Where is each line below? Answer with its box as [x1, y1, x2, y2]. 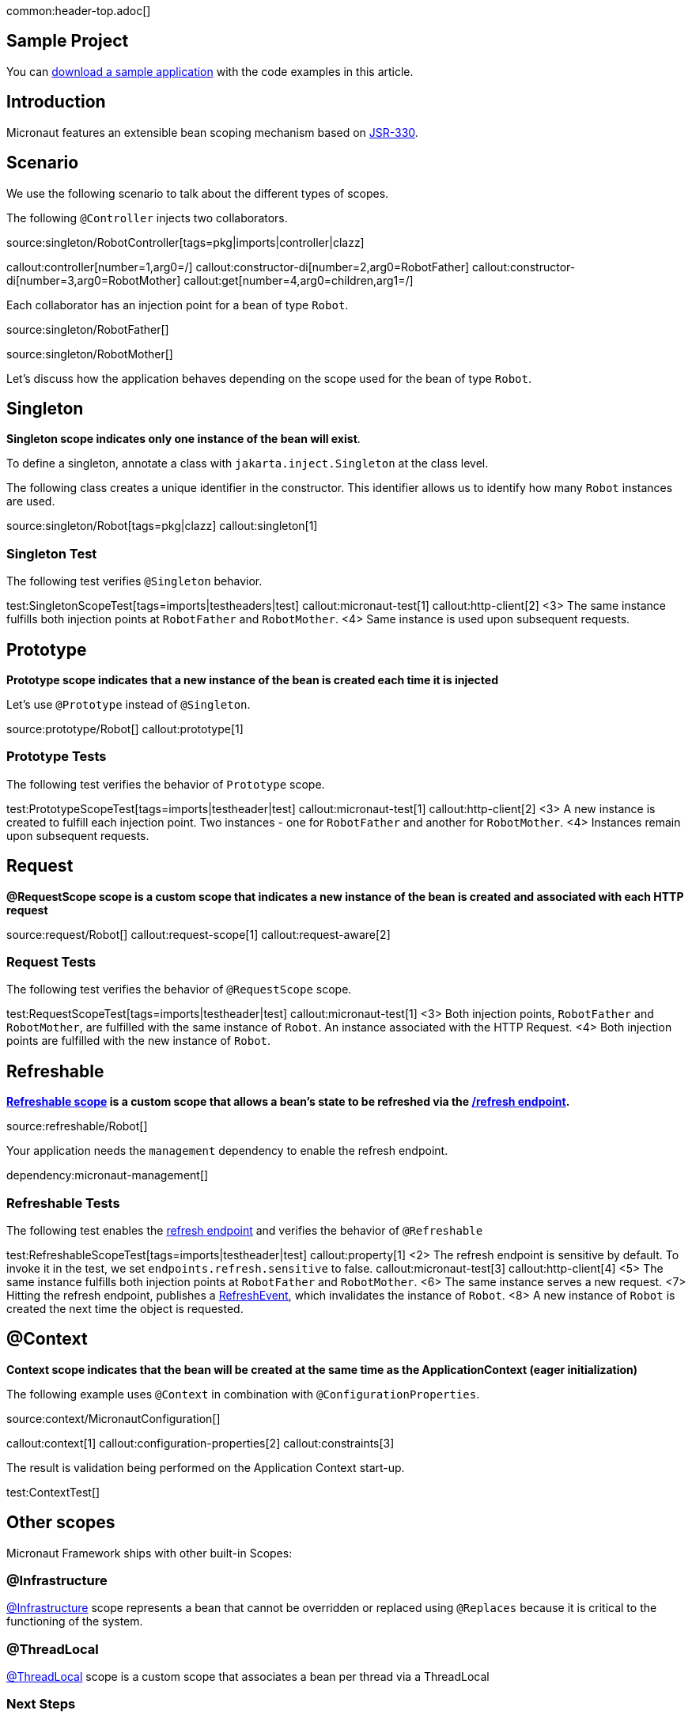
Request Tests [6, 953, 96, 970]
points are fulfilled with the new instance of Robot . [6, 1034, 271, 1048]
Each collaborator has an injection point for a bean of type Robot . [6, 297, 349, 312]
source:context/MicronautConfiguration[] [6, 1411, 221, 1425]
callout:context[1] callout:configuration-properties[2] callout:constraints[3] [6, 1436, 395, 1450]
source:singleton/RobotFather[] [6, 322, 169, 336]
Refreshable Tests [6, 1194, 120, 1211]
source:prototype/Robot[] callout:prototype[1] [6, 721, 244, 736]
